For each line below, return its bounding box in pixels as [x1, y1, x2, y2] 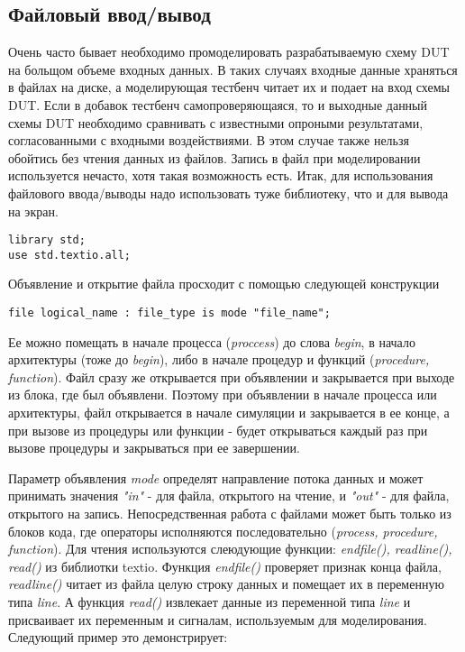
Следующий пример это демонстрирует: [8, 628, 228, 647]
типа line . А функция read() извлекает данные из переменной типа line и [8, 592, 411, 611]
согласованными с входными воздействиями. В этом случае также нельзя [8, 131, 409, 150]
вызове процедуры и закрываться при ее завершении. [8, 438, 300, 457]
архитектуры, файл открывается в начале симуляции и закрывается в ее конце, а [8, 403, 450, 422]
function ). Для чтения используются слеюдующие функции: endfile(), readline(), [8, 539, 452, 558]
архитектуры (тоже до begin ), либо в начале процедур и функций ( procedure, [8, 350, 430, 369]
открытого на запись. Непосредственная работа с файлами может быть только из [8, 504, 451, 523]
